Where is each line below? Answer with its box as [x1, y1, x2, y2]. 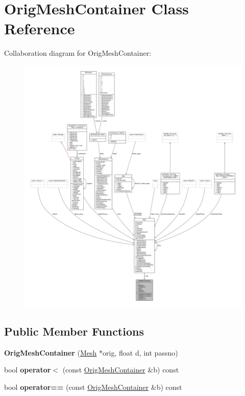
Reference [4, 18, 75, 39]
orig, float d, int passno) [103, 347, 178, 358]
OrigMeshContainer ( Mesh [4, 347, 97, 358]
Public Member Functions [4, 323, 144, 339]
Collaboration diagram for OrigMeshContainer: [4, 48, 152, 58]
